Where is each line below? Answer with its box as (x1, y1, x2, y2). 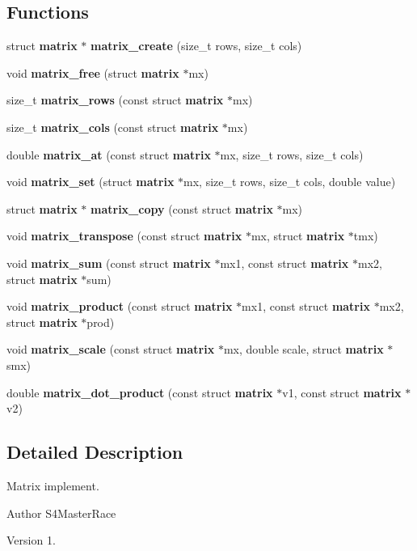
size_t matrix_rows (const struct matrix (6, 91, 224, 108)
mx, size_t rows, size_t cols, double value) (183, 173, 396, 190)
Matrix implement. (6, 477, 99, 494)
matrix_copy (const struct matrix (91, 200, 273, 217)
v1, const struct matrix (282, 384, 402, 401)
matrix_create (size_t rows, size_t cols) (91, 37, 302, 54)
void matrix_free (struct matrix (6, 64, 179, 81)
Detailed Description (6, 439, 183, 464)
